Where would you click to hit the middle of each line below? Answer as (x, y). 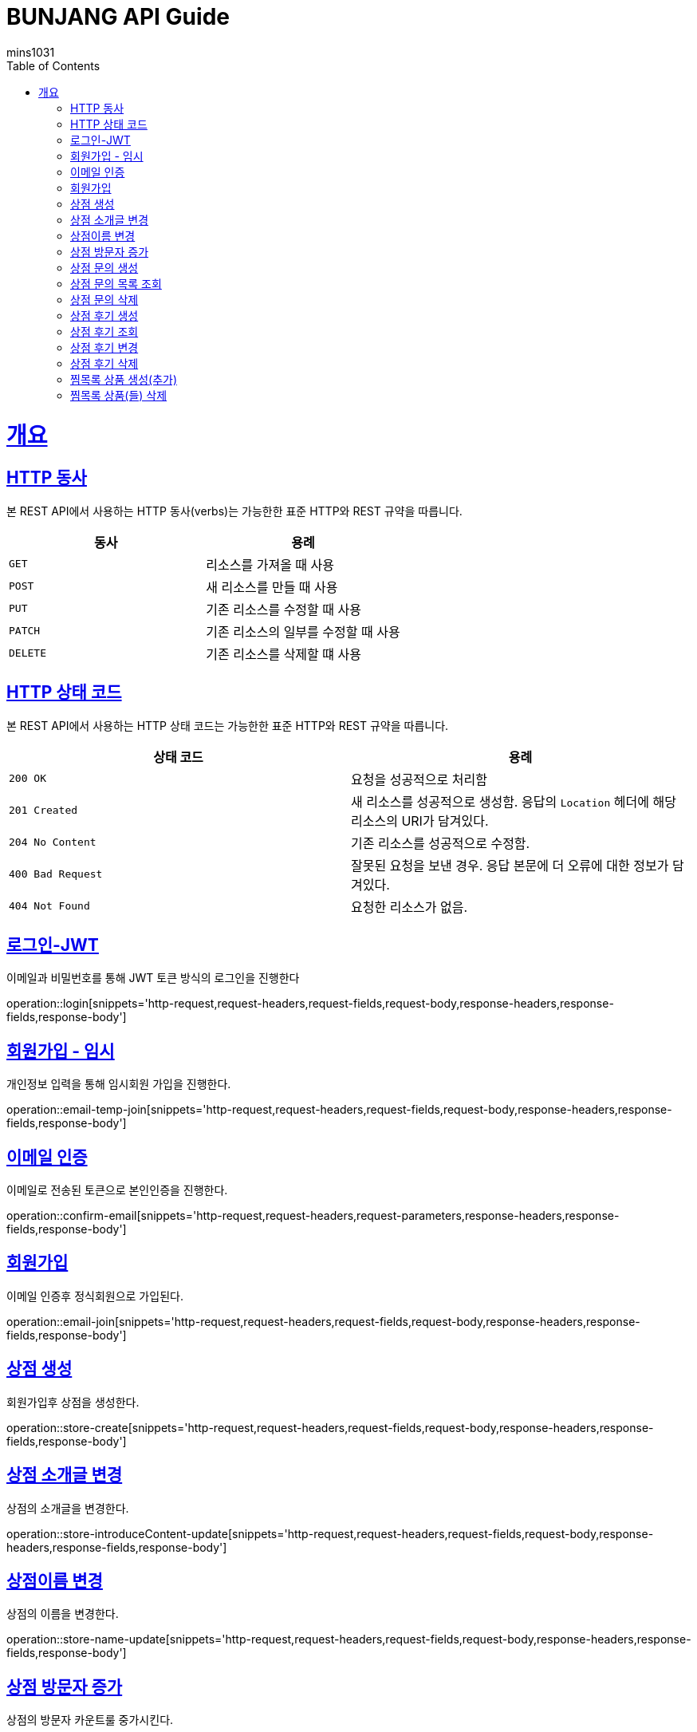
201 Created (43, 811)
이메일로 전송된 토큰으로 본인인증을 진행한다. (117, 1190)
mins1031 (31, 52)
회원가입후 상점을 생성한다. (73, 1402)
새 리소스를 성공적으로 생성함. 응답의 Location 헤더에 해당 (514, 801)
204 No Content (53, 842)
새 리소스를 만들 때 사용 (272, 587)
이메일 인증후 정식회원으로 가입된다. (95, 1296)
